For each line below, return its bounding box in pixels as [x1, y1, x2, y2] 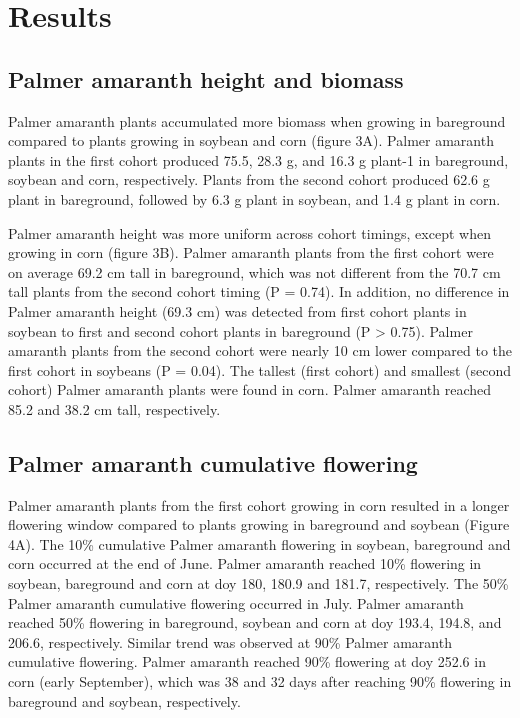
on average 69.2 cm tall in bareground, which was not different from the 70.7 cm [8, 261, 501, 282]
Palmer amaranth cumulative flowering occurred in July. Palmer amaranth [8, 592, 464, 613]
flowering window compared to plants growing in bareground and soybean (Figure [8, 514, 510, 535]
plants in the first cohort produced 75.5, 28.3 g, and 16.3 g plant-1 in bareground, [8, 149, 509, 170]
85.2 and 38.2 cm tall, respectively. [8, 398, 221, 419]
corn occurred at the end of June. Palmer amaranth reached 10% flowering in [8, 553, 482, 574]
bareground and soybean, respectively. [8, 690, 241, 711]
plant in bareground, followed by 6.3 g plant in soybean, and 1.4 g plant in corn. [8, 188, 501, 209]
